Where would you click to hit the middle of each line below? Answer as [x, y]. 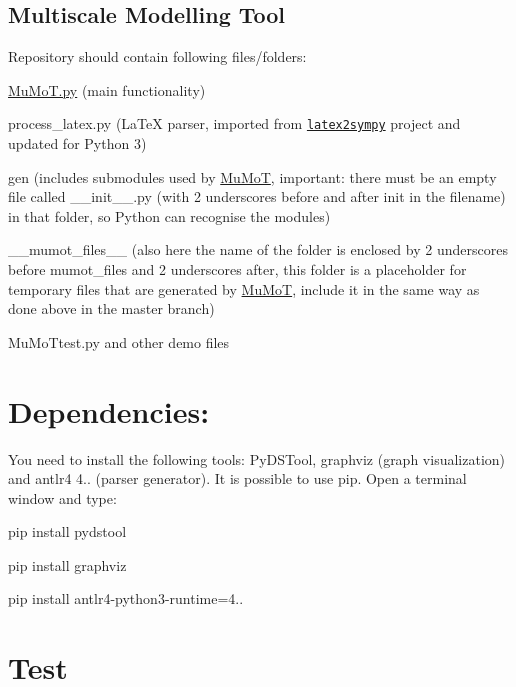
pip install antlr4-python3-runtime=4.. [126, 598]
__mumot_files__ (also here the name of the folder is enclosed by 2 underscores [258, 249]
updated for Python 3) [77, 143]
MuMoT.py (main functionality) [107, 89]
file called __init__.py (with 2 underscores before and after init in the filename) [257, 196]
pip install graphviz [67, 564]
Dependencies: [109, 410]
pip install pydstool [67, 531]
